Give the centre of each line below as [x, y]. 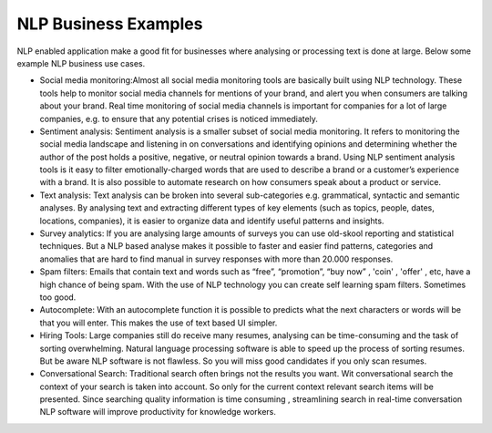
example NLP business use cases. [81, 63]
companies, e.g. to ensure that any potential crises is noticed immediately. [179, 119]
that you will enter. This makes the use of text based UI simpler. [159, 323]
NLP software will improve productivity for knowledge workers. [158, 412]
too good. [58, 297]
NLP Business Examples [110, 24]
